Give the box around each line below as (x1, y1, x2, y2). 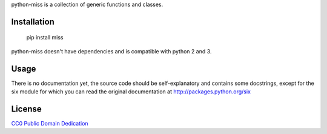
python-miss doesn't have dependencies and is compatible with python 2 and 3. (11, 47, 212, 55)
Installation (11, 16, 54, 27)
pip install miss (26, 34, 64, 41)
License (11, 104, 42, 114)
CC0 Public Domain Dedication (11, 120, 88, 127)
